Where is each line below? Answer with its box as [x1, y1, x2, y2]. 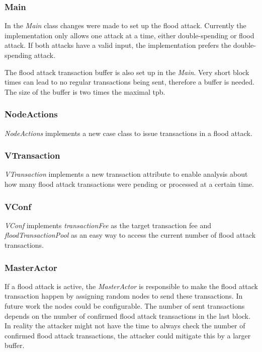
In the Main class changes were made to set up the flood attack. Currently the [5, 20, 246, 31]
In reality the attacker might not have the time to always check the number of [5, 320, 245, 331]
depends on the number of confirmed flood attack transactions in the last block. [5, 310, 250, 321]
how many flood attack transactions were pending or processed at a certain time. [5, 179, 254, 189]
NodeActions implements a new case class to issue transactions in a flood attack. [5, 127, 252, 138]
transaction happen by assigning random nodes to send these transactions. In [5, 291, 243, 301]
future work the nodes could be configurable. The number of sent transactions [5, 301, 245, 311]
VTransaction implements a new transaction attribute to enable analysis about [5, 169, 248, 179]
